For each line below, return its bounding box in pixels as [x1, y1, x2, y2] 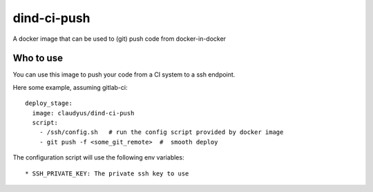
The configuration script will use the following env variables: [12, 153, 184, 162]
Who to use [12, 52, 64, 64]
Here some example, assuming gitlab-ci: [12, 83, 128, 91]
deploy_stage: [25, 99, 73, 107]
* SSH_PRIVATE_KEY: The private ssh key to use [25, 169, 189, 177]
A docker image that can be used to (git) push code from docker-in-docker [12, 35, 227, 43]
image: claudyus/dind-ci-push [32, 109, 135, 117]
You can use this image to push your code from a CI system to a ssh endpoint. [12, 70, 236, 79]
